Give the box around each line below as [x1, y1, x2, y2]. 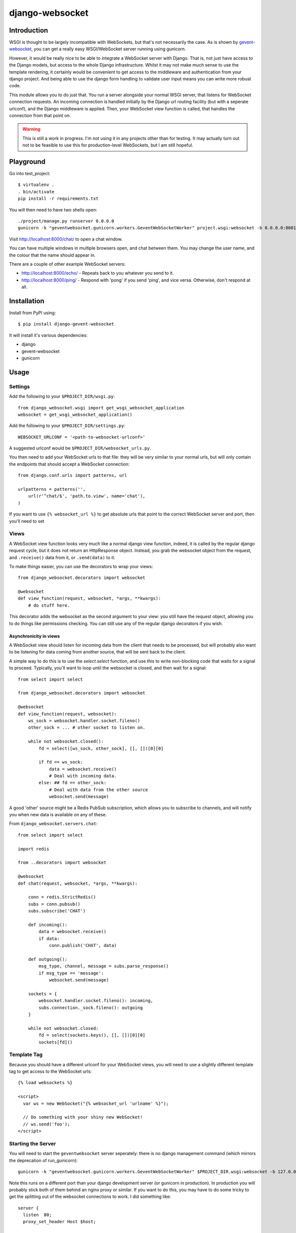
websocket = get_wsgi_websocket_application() [18, 412, 133, 417]
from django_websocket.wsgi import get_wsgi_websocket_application [18, 405, 185, 410]
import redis [18, 846, 49, 852]
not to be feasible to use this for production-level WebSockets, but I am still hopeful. [22, 142, 193, 148]
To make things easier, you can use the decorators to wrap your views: [9, 563, 153, 569]
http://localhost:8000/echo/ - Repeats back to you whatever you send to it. [21, 270, 174, 276]
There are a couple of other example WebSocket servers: [9, 261, 126, 267]
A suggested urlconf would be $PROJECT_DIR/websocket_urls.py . [9, 445, 151, 451]
